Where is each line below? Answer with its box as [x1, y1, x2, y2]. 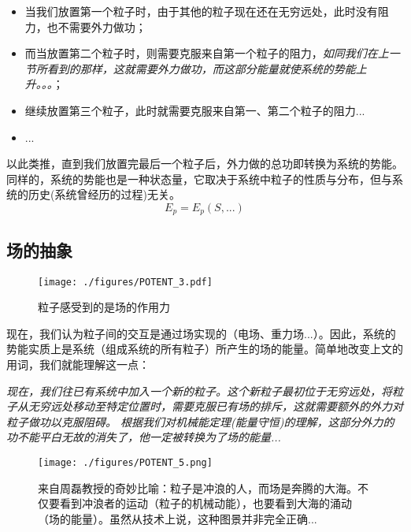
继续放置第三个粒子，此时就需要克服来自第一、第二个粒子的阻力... [24, 102, 365, 118]
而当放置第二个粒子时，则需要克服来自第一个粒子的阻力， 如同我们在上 [24, 45, 389, 61]
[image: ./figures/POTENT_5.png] [38, 457, 213, 468]
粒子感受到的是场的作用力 [38, 299, 170, 315]
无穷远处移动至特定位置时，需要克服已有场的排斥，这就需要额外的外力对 [28, 398, 403, 415]
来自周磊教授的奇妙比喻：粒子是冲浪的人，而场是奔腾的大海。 [38, 479, 357, 496]
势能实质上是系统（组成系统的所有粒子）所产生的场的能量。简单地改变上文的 [6, 340, 403, 357]
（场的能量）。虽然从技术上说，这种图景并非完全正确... [38, 510, 317, 526]
